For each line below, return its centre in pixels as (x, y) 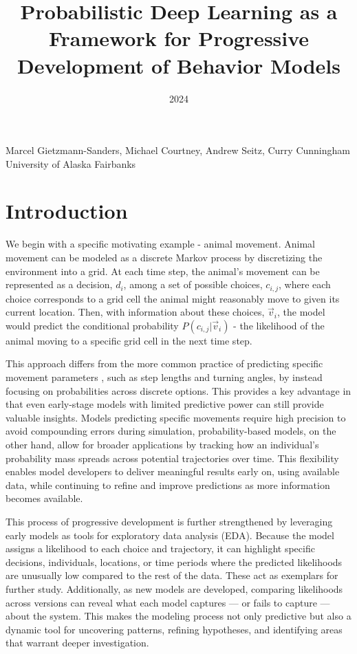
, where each (305, 284)
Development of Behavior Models (179, 65)
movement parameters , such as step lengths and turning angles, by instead (164, 377)
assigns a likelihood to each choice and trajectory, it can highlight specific (160, 548)
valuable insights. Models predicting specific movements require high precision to (176, 417)
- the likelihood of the (279, 325)
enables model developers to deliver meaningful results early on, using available (173, 471)
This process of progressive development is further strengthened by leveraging (169, 521)
